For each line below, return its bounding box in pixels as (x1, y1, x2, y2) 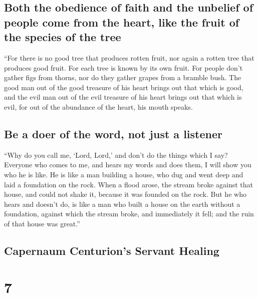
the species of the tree (4, 29, 121, 45)
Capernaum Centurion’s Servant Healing (4, 242, 219, 258)
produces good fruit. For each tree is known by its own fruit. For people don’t (4, 62, 243, 73)
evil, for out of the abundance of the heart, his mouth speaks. (4, 101, 193, 112)
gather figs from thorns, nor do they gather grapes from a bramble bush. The (4, 72, 241, 83)
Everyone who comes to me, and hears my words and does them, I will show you (4, 159, 251, 170)
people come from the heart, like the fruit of (4, 14, 239, 30)
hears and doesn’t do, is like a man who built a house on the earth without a (4, 198, 240, 209)
